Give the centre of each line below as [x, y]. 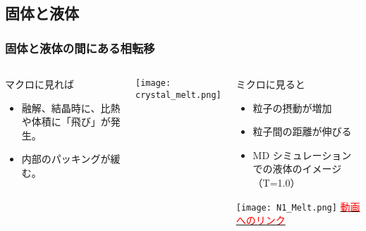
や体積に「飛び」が [66, 121]
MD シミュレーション [302, 155]
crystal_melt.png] [178, 95]
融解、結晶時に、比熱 [71, 107]
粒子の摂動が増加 [292, 107]
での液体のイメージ [297, 169]
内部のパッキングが [66, 159]
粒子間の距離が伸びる [302, 131]
